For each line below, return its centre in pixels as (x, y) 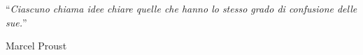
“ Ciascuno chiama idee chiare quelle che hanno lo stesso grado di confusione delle (181, 8)
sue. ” (16, 22)
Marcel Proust (36, 46)
